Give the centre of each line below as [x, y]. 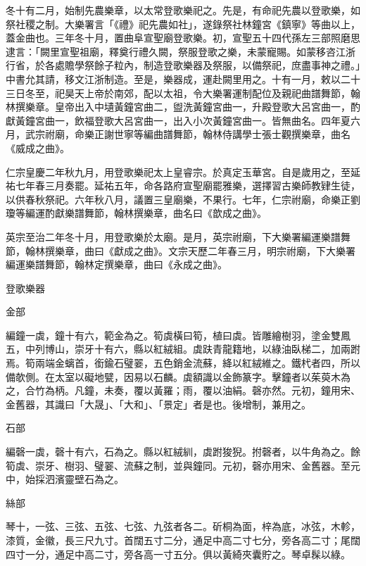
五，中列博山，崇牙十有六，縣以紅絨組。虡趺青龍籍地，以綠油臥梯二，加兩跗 [183, 349]
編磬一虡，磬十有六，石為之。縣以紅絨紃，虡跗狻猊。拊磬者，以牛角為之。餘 [183, 452]
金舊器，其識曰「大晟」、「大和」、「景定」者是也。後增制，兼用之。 [158, 404]
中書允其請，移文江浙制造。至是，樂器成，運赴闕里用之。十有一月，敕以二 [178, 78]
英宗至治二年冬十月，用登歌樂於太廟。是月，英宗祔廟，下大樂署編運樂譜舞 [178, 236]
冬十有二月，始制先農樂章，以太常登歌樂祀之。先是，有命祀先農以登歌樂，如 [183, 10]
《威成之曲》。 [38, 147]
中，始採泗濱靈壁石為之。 [65, 479]
